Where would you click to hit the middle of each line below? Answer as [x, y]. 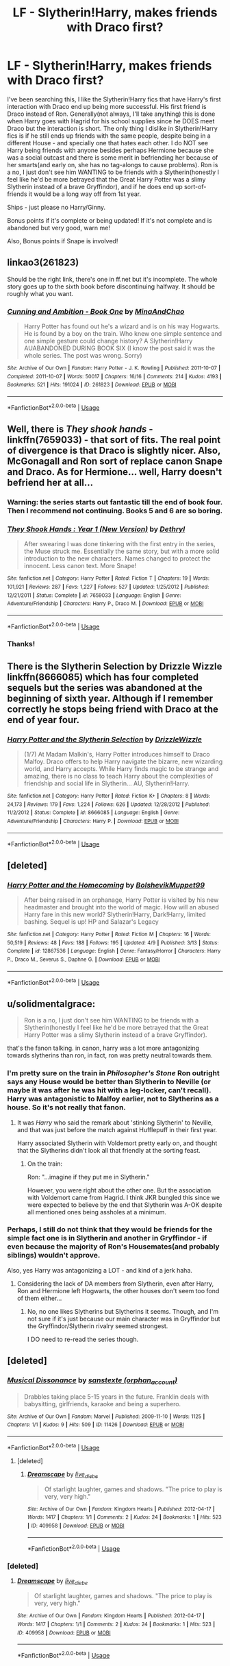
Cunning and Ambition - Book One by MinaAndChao [96, 311]
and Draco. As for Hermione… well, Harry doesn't [115, 472]
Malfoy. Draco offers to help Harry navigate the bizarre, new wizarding [123, 761]
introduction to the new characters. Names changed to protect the [117, 559]
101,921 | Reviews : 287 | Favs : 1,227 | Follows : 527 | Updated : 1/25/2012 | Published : [108, 587]
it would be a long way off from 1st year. [85, 194]
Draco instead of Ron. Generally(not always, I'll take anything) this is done [111, 114]
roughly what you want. [40, 293]
